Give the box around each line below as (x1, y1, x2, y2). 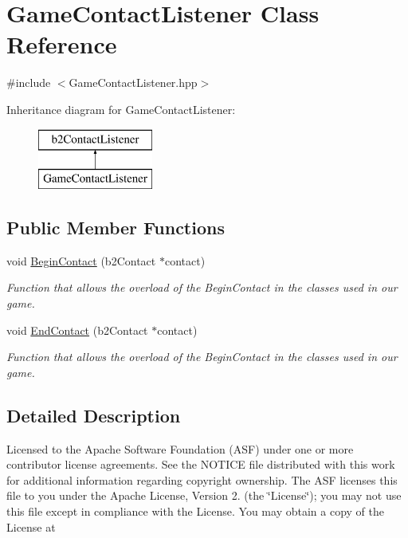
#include (6, 74, 51, 91)
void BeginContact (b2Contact (6, 252, 156, 269)
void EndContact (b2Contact (6, 321, 148, 338)
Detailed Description (6, 403, 181, 427)
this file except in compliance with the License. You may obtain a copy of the (6, 503, 384, 520)
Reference (6, 28, 117, 61)
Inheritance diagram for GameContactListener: (6, 100, 236, 117)
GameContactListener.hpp (69, 74, 198, 91)
